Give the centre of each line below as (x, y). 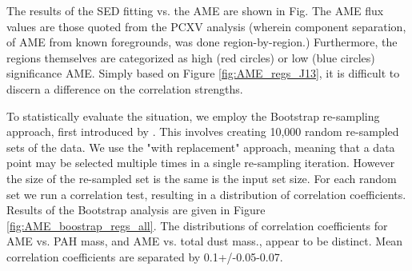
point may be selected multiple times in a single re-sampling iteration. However (201, 163)
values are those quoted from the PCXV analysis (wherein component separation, (206, 26)
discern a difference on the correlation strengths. (125, 88)
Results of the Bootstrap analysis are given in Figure (136, 210)
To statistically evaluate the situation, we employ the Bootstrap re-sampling (193, 116)
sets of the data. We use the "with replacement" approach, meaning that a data (201, 147)
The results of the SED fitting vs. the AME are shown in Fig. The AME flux (195, 10)
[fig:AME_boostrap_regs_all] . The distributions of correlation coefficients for (197, 225)
